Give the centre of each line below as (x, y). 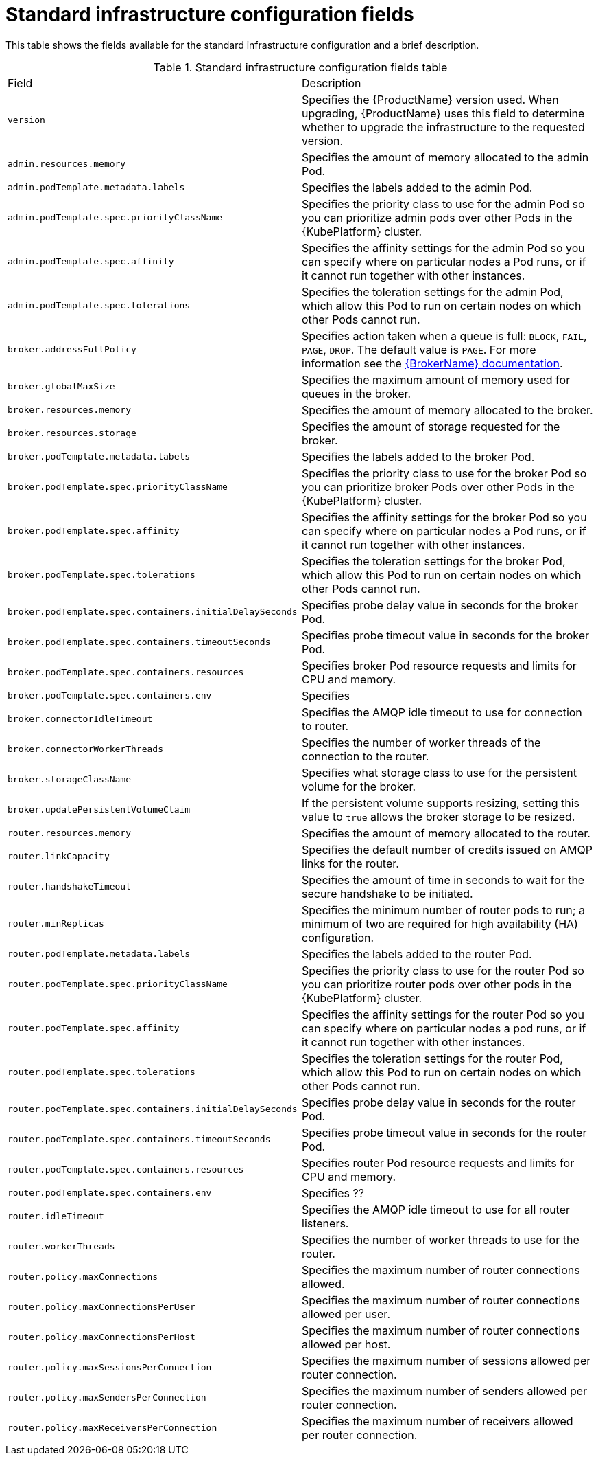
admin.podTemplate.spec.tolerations (99, 306)
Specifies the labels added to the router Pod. (417, 954)
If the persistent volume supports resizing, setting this (441, 803)
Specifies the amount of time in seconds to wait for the (443, 880)
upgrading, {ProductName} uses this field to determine (443, 113)
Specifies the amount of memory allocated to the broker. (447, 410)
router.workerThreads (61, 1247)
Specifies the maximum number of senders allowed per (445, 1391)
